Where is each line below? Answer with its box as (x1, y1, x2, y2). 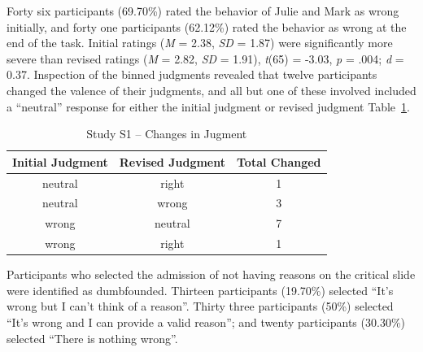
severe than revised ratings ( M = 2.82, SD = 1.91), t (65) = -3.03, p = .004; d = (7, 50, 404, 67)
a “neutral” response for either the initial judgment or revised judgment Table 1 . (7, 98, 410, 115)
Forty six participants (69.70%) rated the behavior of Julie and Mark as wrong (7, 2, 399, 19)
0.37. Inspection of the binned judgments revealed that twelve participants (7, 66, 377, 83)
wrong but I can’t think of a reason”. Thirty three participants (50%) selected (7, 298, 394, 315)
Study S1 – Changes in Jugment (86, 125, 247, 142)
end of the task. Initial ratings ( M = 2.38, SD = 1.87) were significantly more (7, 34, 393, 51)
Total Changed (236, 153, 321, 170)
